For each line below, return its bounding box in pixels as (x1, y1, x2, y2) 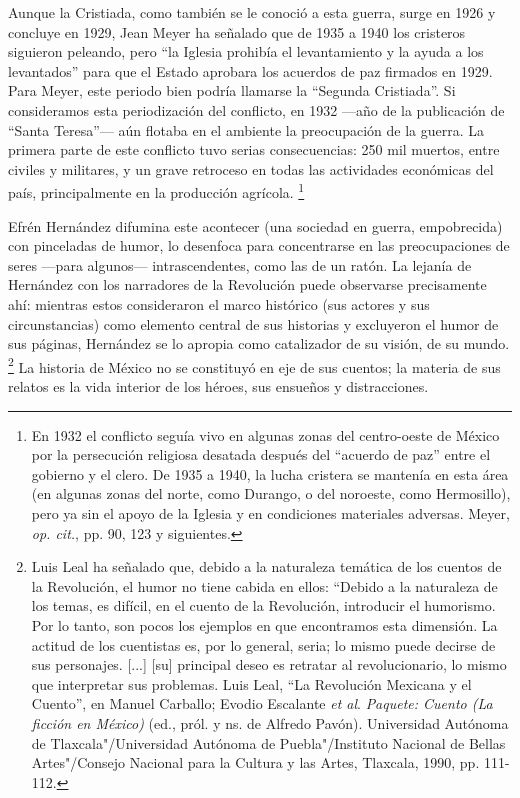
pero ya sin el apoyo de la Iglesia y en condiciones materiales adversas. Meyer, (31, 502, 510, 523)
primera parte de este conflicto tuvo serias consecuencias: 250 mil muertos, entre (8, 139, 500, 160)
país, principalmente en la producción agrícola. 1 (8, 179, 305, 202)
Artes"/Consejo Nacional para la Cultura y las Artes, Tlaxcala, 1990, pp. (31, 752, 480, 773)
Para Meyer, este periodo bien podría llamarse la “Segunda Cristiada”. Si (8, 80, 456, 101)
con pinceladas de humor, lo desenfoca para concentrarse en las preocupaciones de (8, 235, 510, 256)
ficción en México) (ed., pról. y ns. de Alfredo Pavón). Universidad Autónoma (31, 712, 509, 733)
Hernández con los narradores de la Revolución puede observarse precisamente (8, 274, 487, 295)
